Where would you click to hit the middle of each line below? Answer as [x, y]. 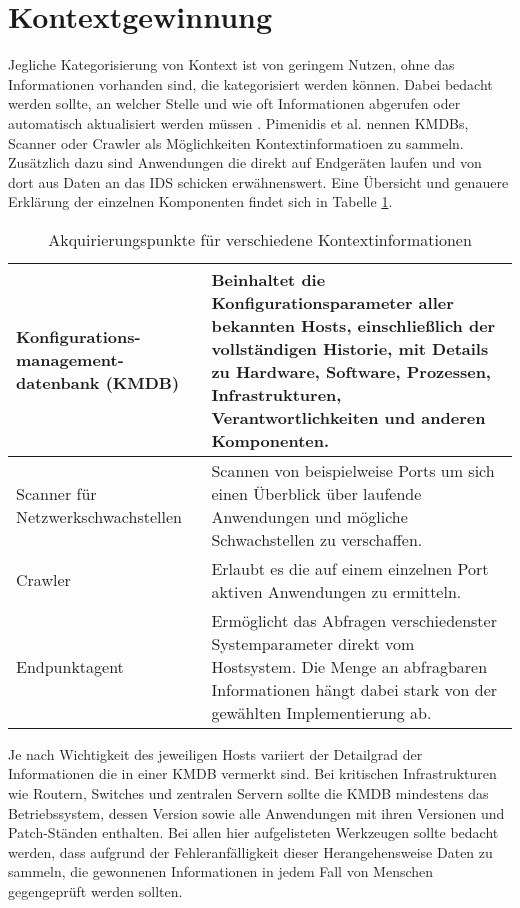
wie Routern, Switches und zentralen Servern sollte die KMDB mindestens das [248, 793]
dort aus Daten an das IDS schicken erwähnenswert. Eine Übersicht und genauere [258, 181]
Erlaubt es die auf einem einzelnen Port [350, 568]
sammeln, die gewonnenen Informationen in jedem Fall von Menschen [221, 871]
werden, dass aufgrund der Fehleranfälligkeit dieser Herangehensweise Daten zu [250, 851]
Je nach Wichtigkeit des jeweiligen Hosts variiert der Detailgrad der [215, 753]
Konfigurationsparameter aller [332, 302]
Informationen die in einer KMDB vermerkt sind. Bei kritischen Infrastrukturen [252, 773]
